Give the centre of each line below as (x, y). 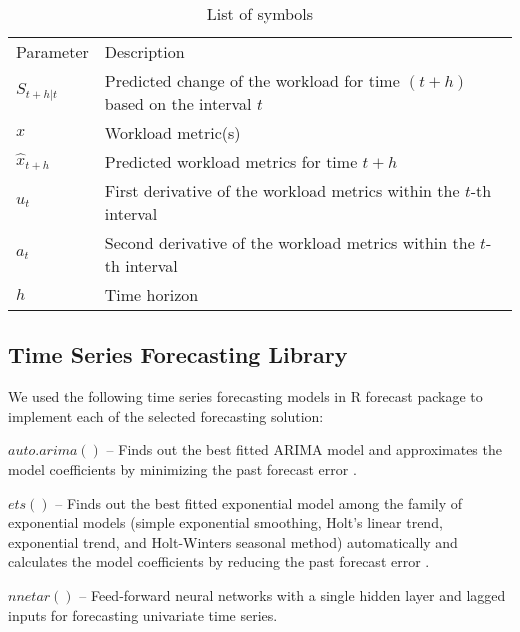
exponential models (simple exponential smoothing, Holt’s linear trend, (225, 522)
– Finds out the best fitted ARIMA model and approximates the (304, 449)
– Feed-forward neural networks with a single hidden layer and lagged (292, 594)
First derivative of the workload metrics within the (282, 190)
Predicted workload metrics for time (231, 161)
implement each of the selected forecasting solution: (166, 415)
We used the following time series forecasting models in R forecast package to (245, 396)
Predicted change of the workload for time (252, 80)
